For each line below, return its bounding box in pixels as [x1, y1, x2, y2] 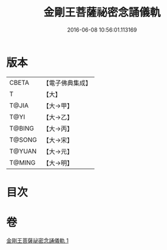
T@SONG [9, 135, 38, 144]
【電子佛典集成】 [43, 79, 92, 87]
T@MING [9, 158, 36, 166]
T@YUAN [9, 147, 37, 155]
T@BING [9, 124, 35, 132]
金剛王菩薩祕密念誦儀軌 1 [6, 237, 69, 244]
